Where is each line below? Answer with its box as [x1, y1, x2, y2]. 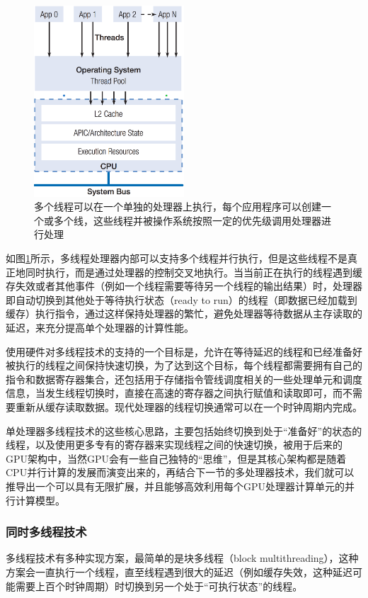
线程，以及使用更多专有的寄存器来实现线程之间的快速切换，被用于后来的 [6, 437, 343, 452]
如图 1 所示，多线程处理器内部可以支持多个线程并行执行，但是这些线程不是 [6, 251, 347, 266]
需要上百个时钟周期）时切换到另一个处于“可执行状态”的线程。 [15, 578, 303, 593]
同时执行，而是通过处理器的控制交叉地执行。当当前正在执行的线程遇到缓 [25, 264, 362, 279]
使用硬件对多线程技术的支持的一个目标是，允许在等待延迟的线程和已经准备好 [6, 344, 362, 359]
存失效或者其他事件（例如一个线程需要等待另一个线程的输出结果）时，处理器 [6, 278, 362, 293]
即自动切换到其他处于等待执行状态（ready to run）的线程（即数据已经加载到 [6, 292, 357, 307]
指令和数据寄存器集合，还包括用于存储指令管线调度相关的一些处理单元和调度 [6, 371, 362, 386]
